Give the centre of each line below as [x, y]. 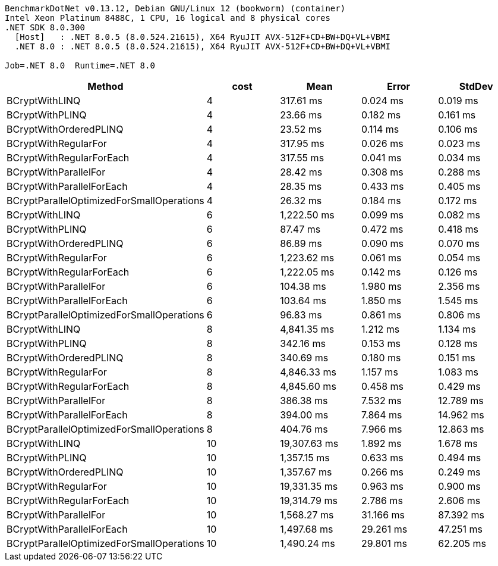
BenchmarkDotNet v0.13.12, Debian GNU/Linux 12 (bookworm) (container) [175, 8]
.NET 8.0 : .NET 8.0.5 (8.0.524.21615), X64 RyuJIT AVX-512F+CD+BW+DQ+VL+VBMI [203, 46]
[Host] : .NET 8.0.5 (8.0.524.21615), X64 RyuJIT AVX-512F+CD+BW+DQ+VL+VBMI [203, 37]
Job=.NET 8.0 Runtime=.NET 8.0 [80, 65]
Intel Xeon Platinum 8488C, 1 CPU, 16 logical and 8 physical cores [168, 18]
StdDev [476, 86]
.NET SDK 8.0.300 [45, 27]
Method [105, 86]
